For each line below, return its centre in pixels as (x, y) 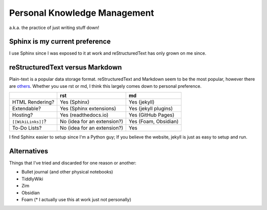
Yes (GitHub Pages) (152, 115)
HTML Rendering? (33, 102)
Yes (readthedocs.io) (84, 115)
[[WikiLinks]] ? (29, 122)
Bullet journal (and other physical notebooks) (67, 172)
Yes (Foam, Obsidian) (154, 122)
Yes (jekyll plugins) (151, 108)
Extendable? (27, 108)
